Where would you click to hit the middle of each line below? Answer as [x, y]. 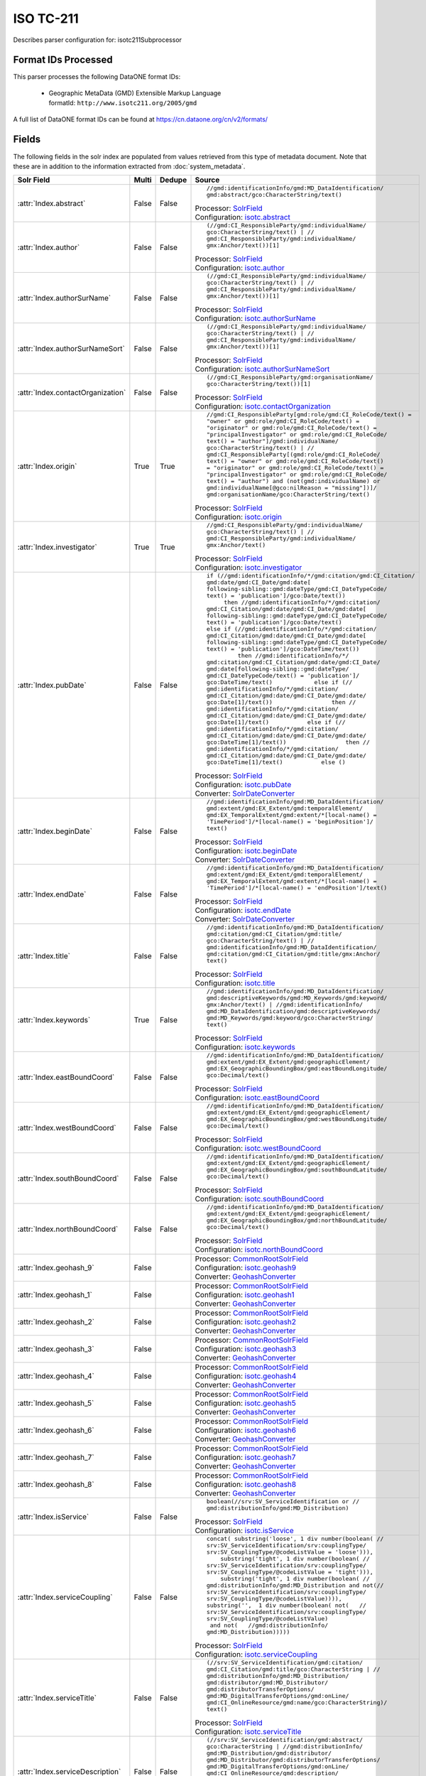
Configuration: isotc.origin [239, 517]
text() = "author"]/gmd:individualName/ [272, 442]
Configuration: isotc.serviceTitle [248, 1732]
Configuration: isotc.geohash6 [246, 1430]
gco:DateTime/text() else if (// [279, 682]
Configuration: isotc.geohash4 [246, 1376]
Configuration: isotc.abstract [243, 217]
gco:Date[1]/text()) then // [281, 702]
